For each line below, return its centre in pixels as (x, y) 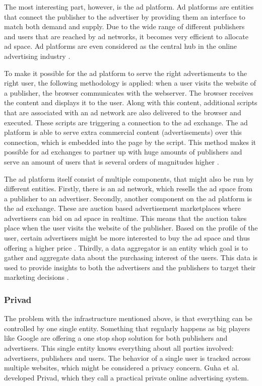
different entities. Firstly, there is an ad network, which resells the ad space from (128, 188)
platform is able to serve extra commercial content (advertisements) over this (123, 132)
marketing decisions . (37, 277)
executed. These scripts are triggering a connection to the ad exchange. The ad (126, 122)
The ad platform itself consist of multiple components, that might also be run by (129, 178)
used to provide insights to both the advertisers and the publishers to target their (130, 267)
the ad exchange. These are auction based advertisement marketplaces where (122, 208)
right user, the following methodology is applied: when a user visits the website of (130, 83)
